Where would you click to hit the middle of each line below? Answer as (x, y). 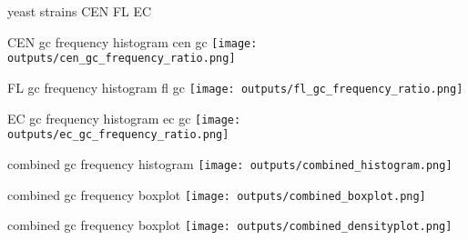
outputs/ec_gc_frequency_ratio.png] (118, 135)
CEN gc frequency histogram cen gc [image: (132, 41)
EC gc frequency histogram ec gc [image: (124, 118)
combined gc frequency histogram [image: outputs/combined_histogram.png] (230, 163)
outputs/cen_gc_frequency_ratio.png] (122, 59)
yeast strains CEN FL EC (80, 11)
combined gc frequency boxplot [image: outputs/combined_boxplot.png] (217, 194)
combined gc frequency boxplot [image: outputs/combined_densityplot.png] (230, 225)
